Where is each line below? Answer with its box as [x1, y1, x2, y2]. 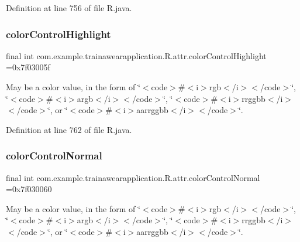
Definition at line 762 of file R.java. [6, 123, 132, 135]
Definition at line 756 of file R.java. [6, 2, 132, 13]
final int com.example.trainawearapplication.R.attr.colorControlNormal [6, 171, 260, 183]
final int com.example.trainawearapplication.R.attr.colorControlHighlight [6, 49, 267, 62]
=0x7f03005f [6, 61, 50, 73]
